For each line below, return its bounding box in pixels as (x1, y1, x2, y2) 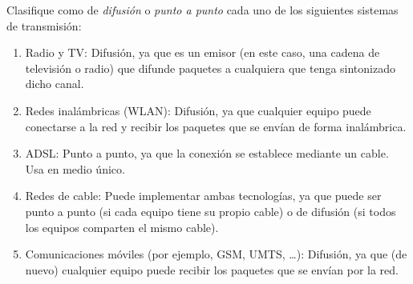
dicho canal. (25, 75, 84, 92)
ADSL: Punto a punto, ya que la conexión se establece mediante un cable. (25, 145, 389, 162)
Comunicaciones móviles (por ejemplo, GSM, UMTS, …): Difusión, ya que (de (25, 246, 407, 262)
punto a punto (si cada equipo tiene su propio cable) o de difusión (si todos (25, 202, 396, 219)
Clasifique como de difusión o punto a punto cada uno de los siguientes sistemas (6, 2, 399, 18)
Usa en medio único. (25, 160, 125, 177)
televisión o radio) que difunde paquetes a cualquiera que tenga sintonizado (25, 59, 395, 76)
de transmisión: (6, 17, 82, 34)
